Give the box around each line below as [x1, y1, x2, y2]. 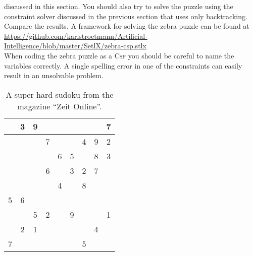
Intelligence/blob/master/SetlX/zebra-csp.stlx [4, 40, 146, 51]
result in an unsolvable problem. [4, 70, 104, 81]
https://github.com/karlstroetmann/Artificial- [4, 30, 147, 41]
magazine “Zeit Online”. [17, 100, 102, 112]
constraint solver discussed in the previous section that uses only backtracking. [4, 11, 247, 21]
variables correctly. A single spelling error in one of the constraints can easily [4, 60, 242, 71]
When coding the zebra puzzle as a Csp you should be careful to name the [4, 50, 234, 60]
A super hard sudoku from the [6, 88, 114, 100]
